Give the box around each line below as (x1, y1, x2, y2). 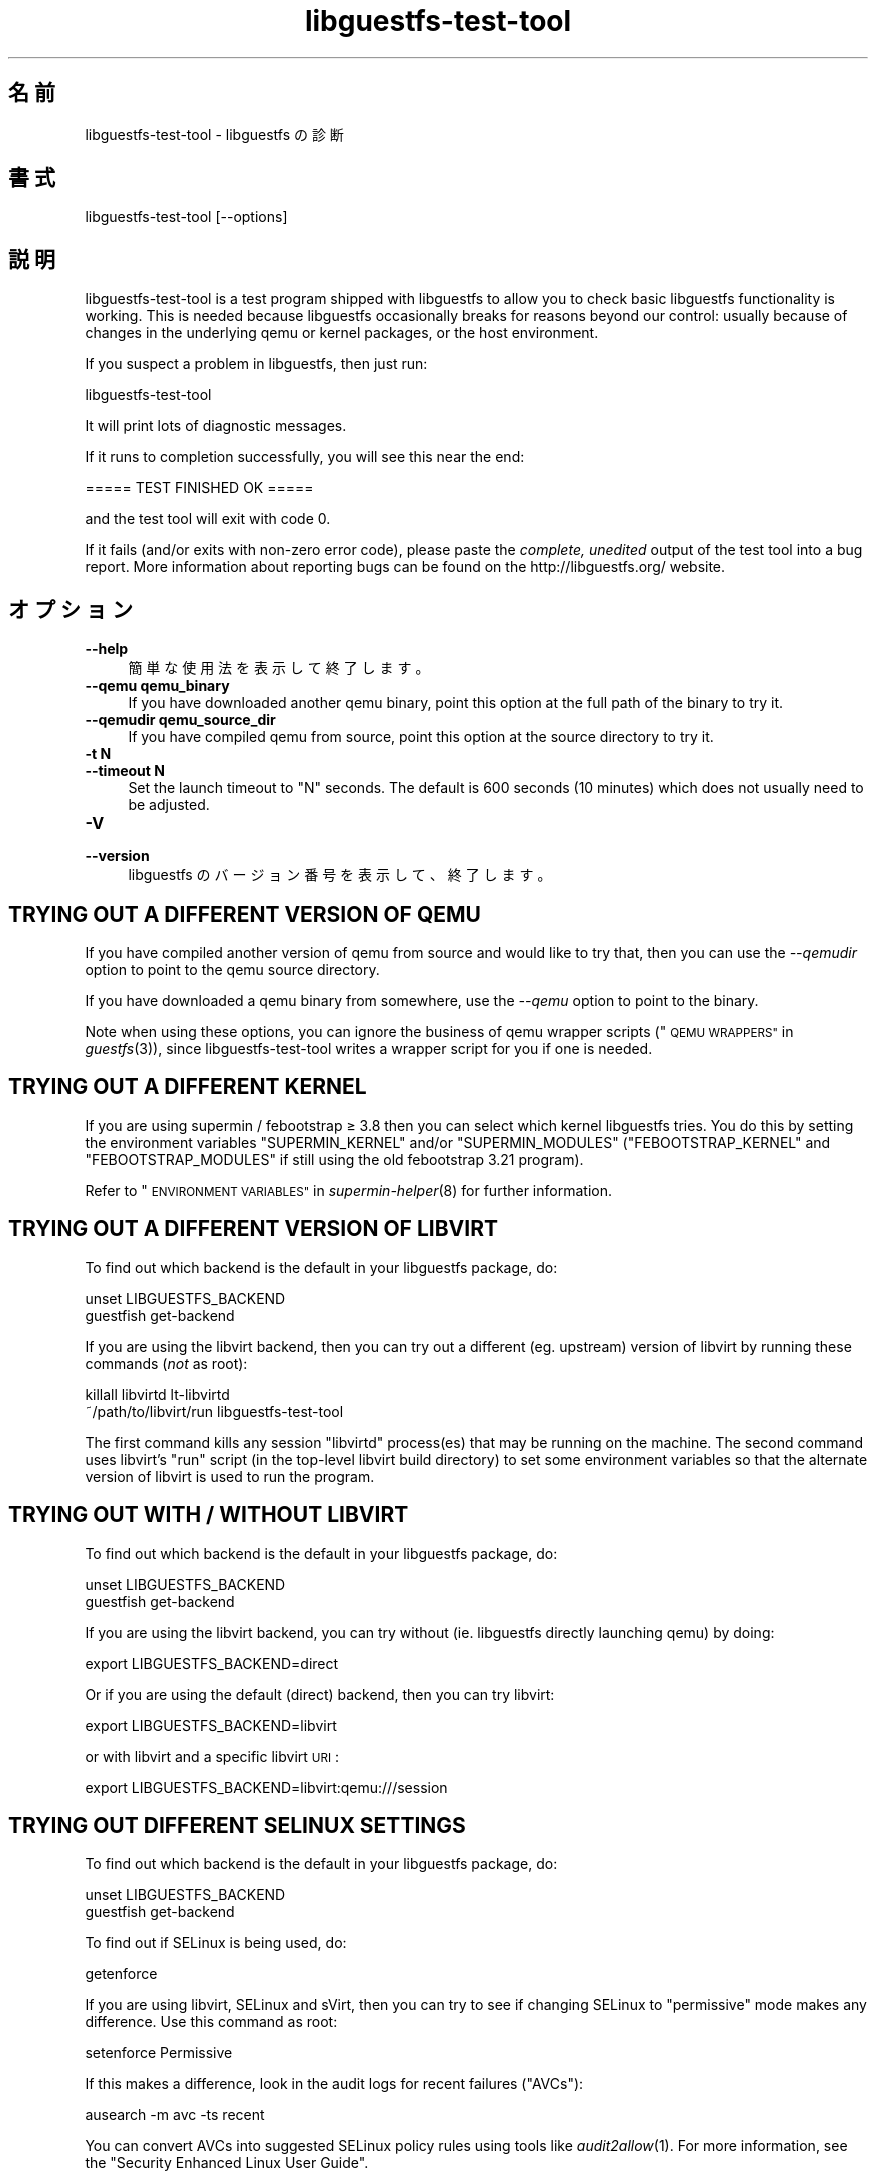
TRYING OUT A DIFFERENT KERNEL (8, 1074, 367, 1100)
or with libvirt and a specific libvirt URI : (85, 1747, 340, 1765)
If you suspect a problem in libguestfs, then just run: (85, 355, 428, 373)
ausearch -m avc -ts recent (85, 2106, 265, 2124)
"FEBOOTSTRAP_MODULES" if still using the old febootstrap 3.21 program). (85, 1150, 584, 1168)
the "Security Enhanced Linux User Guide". (85, 2154, 369, 2172)
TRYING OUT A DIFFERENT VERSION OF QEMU (8, 901, 481, 927)
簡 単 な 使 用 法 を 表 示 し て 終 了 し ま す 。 (128, 659, 430, 677)
